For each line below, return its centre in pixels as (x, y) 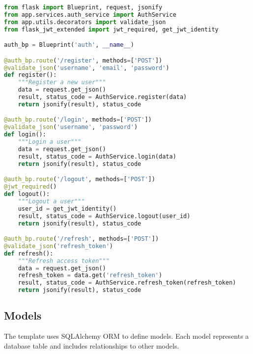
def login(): (25, 135)
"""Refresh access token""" (64, 261)
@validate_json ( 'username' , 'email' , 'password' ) (87, 68)
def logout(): (27, 194)
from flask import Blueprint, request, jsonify (83, 7)
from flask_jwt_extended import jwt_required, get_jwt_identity (111, 29)
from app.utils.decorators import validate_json (85, 22)
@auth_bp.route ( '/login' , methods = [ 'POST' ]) (78, 120)
